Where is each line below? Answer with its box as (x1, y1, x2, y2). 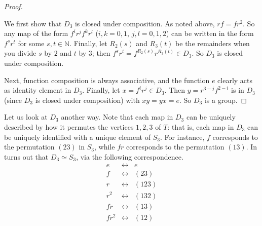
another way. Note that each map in (61, 111, 173, 122)
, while (94, 141, 115, 152)
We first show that (4, 18, 62, 28)
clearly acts (217, 74, 253, 85)
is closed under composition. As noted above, (74, 18, 215, 28)
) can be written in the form (166, 28, 254, 39)
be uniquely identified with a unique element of (4, 131, 151, 142)
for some (18, 37, 45, 48)
